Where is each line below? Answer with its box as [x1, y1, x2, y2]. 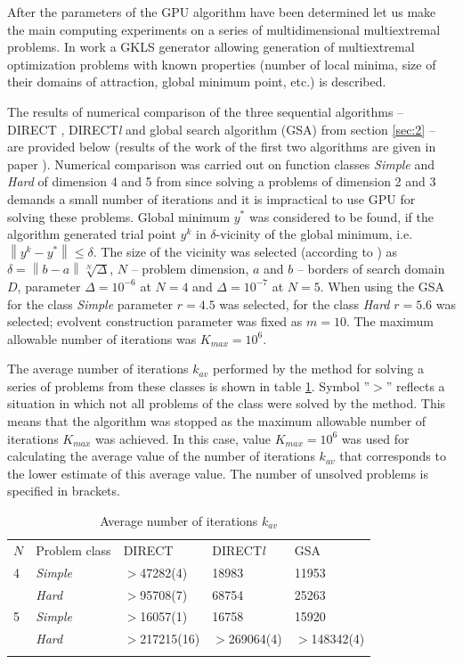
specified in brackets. [7, 481, 120, 500]
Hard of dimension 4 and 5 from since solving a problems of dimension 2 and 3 [7, 172, 436, 191]
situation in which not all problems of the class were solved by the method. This [7, 394, 446, 413]
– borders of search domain [296, 259, 445, 278]
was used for [341, 429, 410, 447]
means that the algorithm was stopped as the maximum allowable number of [7, 412, 426, 430]
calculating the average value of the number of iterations [7, 447, 315, 465]
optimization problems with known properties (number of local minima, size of [7, 54, 436, 73]
